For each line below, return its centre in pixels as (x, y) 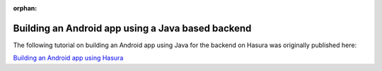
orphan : (25, 8)
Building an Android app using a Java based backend (132, 28)
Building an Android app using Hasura (68, 58)
